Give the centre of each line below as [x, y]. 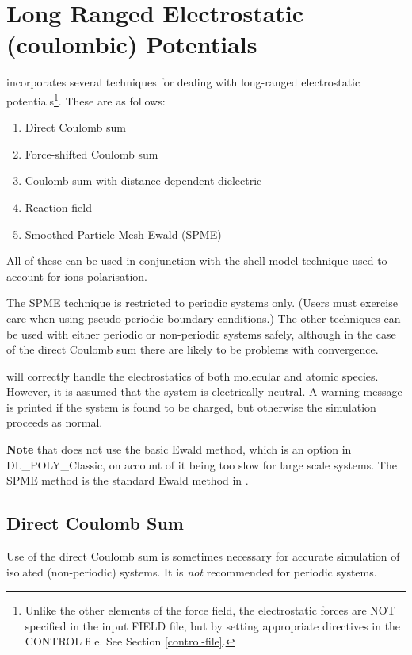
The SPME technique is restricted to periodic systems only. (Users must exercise [202, 303]
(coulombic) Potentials [132, 44]
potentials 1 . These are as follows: [86, 99]
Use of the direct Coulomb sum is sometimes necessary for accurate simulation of [203, 556]
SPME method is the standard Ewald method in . [128, 480]
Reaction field [58, 207]
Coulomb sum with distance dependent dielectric [143, 180]
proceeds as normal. [55, 422]
